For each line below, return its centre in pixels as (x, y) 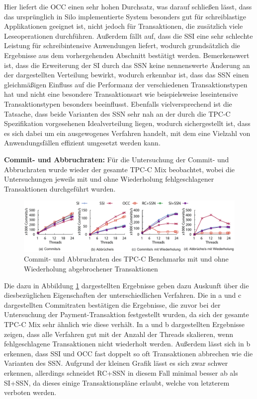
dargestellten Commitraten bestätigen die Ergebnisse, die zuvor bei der (112, 304)
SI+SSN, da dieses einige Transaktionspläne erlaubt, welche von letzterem (117, 382)
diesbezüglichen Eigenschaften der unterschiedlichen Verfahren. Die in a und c (123, 295)
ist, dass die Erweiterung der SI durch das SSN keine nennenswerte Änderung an (127, 65)
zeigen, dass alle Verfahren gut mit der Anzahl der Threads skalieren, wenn (119, 334)
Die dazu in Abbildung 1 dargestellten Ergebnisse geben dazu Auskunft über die (127, 285)
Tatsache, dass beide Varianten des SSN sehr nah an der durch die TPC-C (117, 113)
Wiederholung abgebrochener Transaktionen (91, 268)
